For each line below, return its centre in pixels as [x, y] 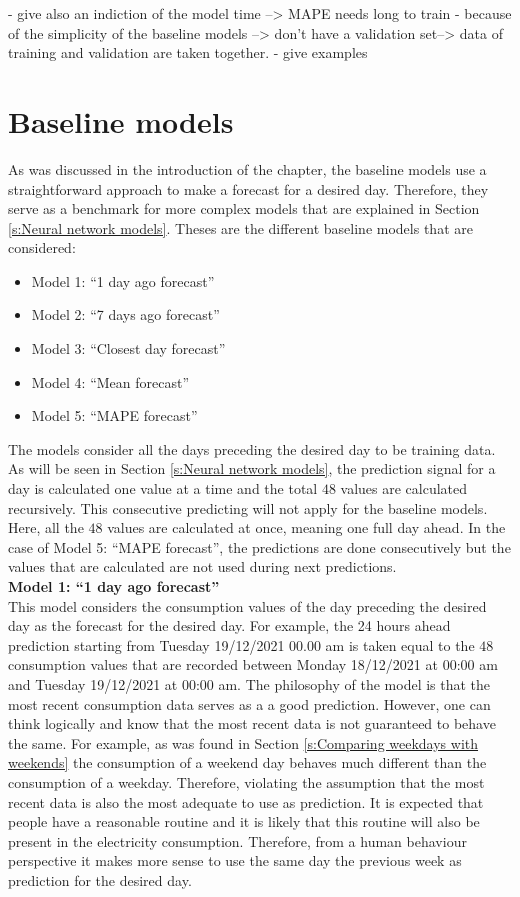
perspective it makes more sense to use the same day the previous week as [235, 860]
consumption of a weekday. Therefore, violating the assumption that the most [246, 781]
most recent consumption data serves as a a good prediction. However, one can [249, 703]
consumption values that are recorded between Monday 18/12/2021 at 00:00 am [253, 664]
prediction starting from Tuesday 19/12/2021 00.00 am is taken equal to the [241, 644]
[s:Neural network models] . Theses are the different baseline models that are [240, 227]
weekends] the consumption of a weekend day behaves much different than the [247, 762]
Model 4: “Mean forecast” [110, 381]
